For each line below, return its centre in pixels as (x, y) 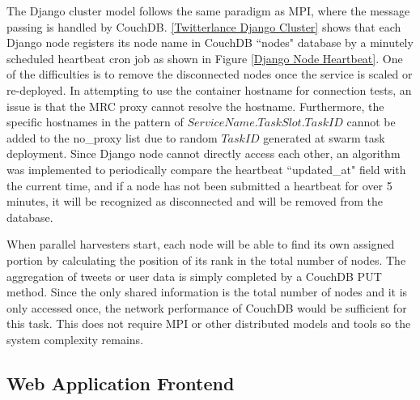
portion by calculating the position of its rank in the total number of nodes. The (206, 260)
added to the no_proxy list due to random (112, 137)
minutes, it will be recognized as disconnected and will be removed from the (195, 201)
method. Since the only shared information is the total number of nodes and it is (207, 292)
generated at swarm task (324, 137)
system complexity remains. (75, 339)
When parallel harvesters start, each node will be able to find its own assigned (201, 244)
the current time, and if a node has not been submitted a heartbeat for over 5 (199, 185)
